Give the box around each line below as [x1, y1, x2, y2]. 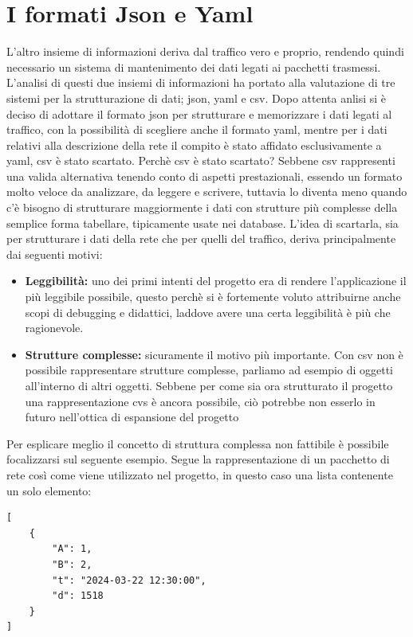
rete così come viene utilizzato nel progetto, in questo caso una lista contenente [6, 466, 393, 483]
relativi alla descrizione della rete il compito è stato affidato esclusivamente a [6, 136, 382, 153]
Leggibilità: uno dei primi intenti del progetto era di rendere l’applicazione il [25, 272, 407, 289]
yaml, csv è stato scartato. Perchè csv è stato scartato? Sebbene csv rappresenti [6, 152, 395, 169]
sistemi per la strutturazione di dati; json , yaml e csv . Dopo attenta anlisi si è [6, 89, 387, 106]
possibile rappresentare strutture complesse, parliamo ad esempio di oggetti [25, 361, 393, 378]
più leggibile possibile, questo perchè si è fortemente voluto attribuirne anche [25, 288, 401, 305]
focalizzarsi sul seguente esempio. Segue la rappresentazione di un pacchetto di [6, 451, 390, 467]
